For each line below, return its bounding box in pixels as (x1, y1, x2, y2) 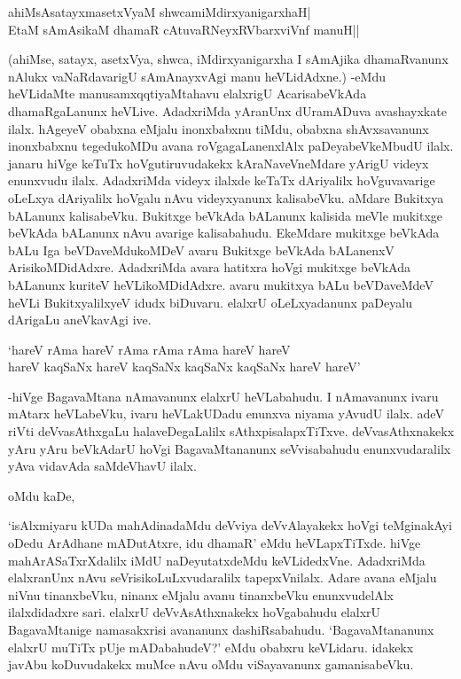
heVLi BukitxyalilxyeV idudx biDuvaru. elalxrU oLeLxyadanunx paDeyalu (8, 293, 412, 311)
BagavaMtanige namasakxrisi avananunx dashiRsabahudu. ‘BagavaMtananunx (8, 620, 434, 638)
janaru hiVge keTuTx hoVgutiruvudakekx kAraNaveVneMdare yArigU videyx (8, 153, 429, 172)
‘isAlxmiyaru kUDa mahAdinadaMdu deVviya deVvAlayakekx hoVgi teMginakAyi (8, 516, 452, 535)
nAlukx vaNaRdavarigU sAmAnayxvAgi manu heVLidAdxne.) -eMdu (8, 66, 386, 85)
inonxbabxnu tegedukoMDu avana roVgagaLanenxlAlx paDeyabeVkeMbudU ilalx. (8, 137, 454, 155)
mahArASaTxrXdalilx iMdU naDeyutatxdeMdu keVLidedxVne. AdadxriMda (8, 550, 426, 569)
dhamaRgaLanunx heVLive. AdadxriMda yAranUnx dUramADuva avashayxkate (8, 101, 447, 120)
